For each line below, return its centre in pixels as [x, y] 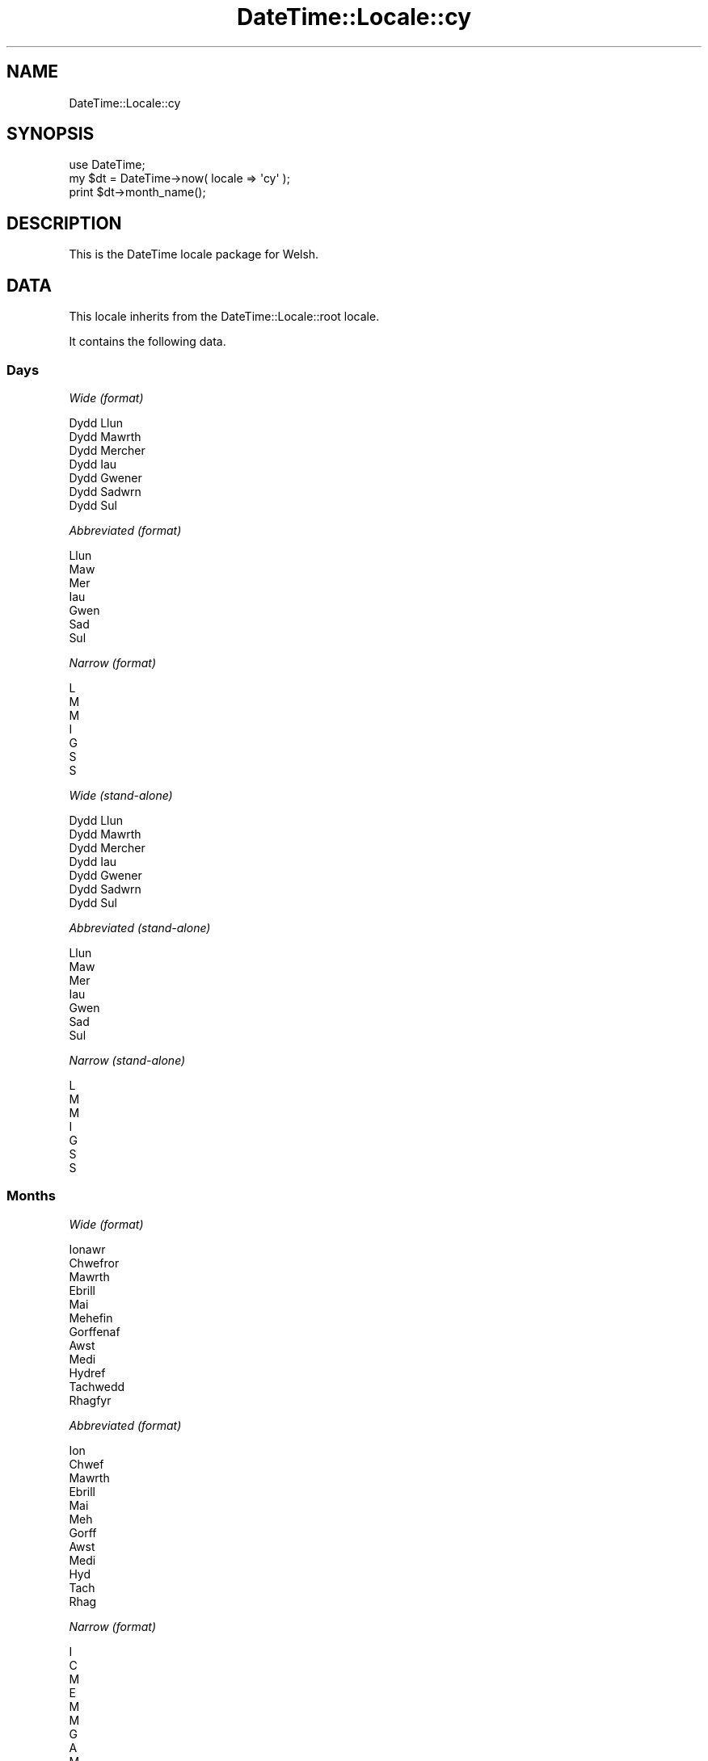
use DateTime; [107, 165]
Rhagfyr [90, 1400]
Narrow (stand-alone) [127, 1060]
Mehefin [91, 1318]
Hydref [87, 1372]
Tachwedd [97, 1386]
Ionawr [87, 1249]
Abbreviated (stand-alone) [140, 927]
